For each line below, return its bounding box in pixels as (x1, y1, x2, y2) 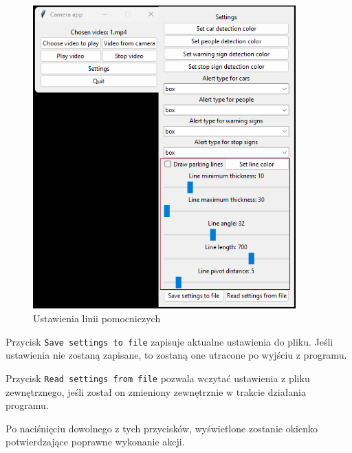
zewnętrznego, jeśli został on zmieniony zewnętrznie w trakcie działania (5, 384, 307, 399)
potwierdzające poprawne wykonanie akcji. (5, 434, 185, 449)
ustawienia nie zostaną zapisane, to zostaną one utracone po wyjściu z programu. (5, 348, 347, 362)
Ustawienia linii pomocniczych (33, 311, 161, 325)
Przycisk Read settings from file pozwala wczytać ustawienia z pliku (5, 370, 310, 385)
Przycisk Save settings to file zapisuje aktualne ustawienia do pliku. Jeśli (5, 334, 333, 348)
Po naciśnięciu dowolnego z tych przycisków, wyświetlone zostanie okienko (5, 421, 318, 435)
